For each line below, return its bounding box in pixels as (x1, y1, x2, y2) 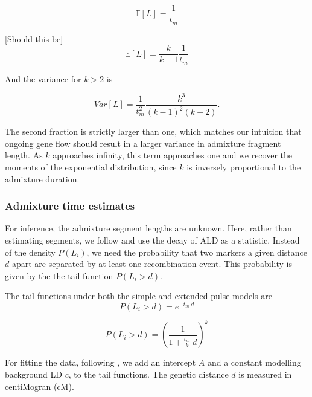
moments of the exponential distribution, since (5, 160, 177, 173)
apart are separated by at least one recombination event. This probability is (11, 257, 292, 270)
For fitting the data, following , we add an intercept (5, 356, 196, 369)
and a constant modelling (207, 356, 301, 369)
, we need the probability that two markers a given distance (86, 245, 307, 258)
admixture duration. (5, 172, 80, 185)
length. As (5, 149, 43, 161)
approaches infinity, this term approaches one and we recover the (53, 149, 293, 161)
